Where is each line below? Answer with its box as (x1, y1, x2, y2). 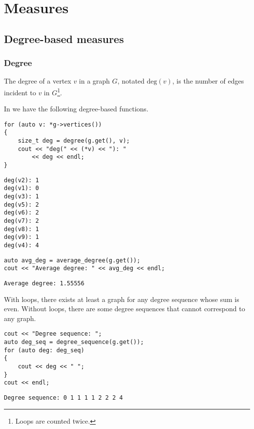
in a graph (79, 76, 110, 86)
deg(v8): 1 (4, 225, 39, 233)
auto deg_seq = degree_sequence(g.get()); (4, 339, 144, 346)
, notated (117, 76, 145, 86)
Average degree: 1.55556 (4, 279, 85, 287)
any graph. (4, 313, 36, 323)
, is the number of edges (172, 76, 244, 86)
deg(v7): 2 (4, 217, 39, 225)
